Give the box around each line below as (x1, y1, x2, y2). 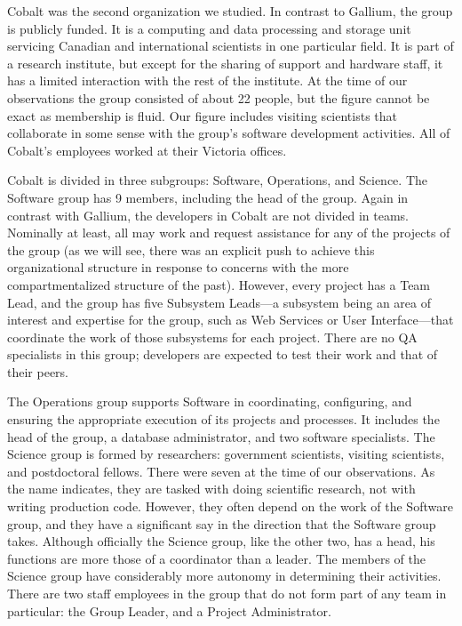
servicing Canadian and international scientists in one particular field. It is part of (7, 36, 454, 55)
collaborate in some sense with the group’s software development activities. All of (7, 124, 450, 142)
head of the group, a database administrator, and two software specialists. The (7, 427, 435, 445)
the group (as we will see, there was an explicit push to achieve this (7, 240, 375, 259)
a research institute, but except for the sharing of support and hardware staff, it (7, 53, 443, 72)
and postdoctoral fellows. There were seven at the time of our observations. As (7, 461, 435, 480)
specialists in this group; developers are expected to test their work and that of (7, 345, 438, 364)
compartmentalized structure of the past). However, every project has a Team (7, 275, 431, 293)
